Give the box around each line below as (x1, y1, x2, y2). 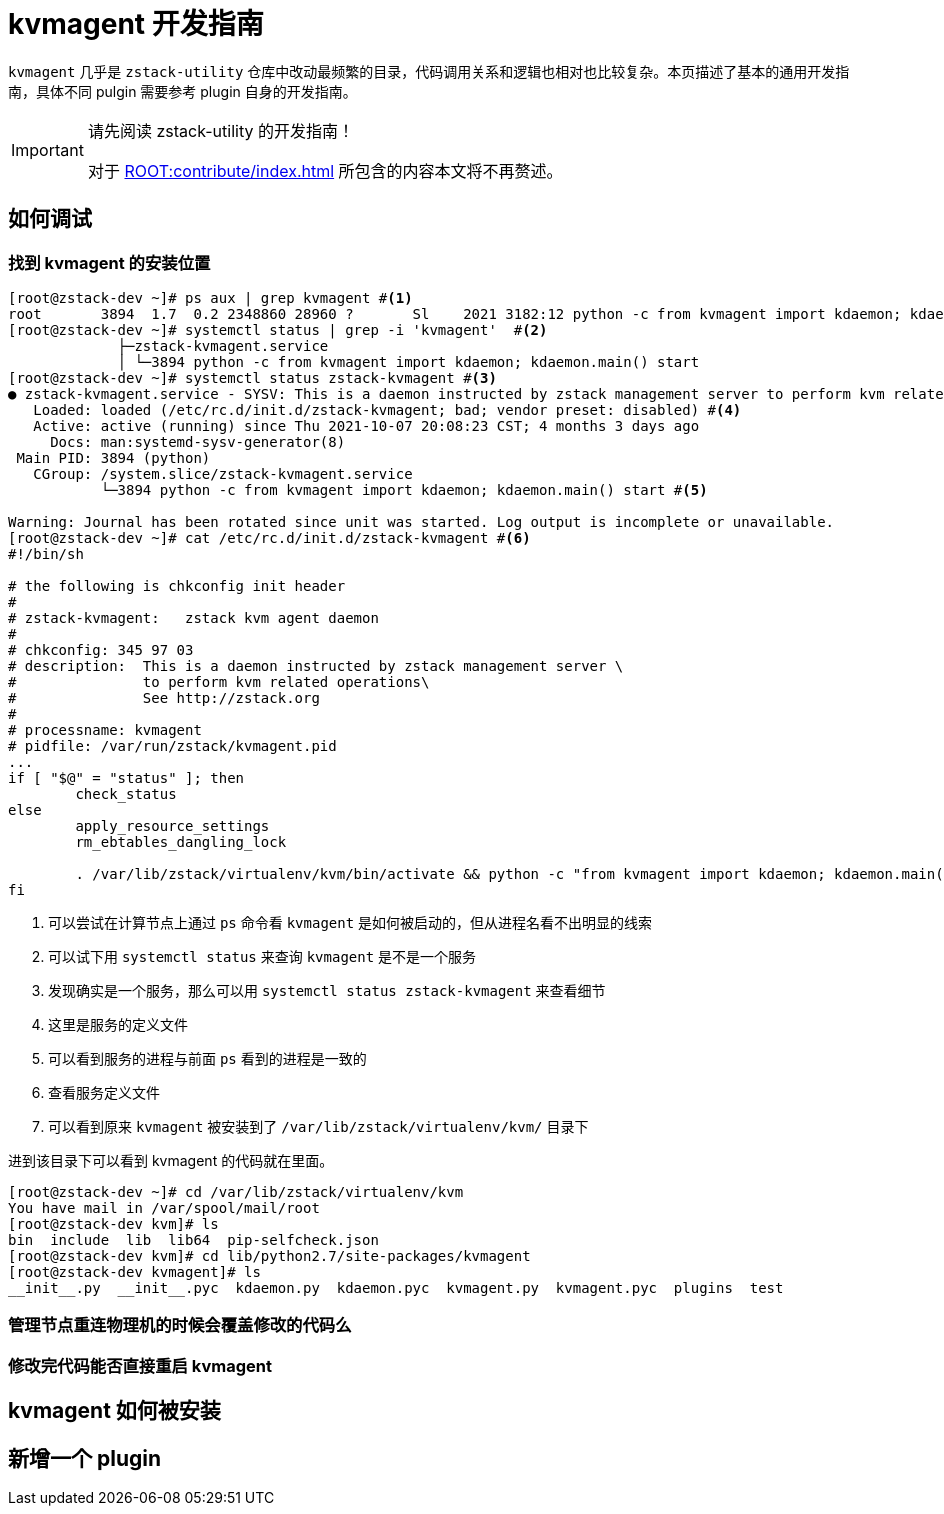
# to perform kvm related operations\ (8, 673, 430, 690)
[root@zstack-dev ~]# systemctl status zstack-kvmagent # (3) (8, 369, 497, 386)
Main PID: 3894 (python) (16, 449, 211, 466)
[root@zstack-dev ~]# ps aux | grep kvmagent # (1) (8, 289, 413, 306)
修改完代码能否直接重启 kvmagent (8, 1355, 272, 1376)
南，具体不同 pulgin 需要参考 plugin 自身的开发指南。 (8, 82, 357, 100)
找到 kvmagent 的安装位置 (8, 252, 211, 273)
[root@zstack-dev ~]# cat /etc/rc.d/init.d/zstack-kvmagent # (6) (8, 529, 531, 546)
